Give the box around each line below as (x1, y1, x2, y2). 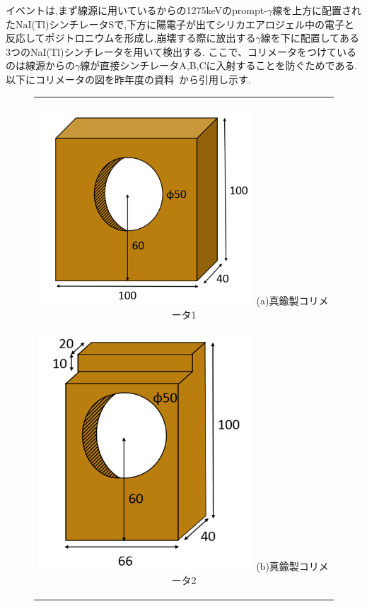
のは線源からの (6, 58, 75, 73)
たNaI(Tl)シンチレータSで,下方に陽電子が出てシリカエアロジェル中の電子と (6, 16, 355, 31)
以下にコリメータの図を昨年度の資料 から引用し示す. (6, 71, 251, 86)
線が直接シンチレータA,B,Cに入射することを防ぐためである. (80, 58, 358, 73)
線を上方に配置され (272, 3, 362, 17)
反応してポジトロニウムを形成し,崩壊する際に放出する (6, 30, 256, 45)
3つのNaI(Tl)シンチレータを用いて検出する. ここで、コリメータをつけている (6, 44, 357, 59)
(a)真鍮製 (256, 293, 299, 308)
